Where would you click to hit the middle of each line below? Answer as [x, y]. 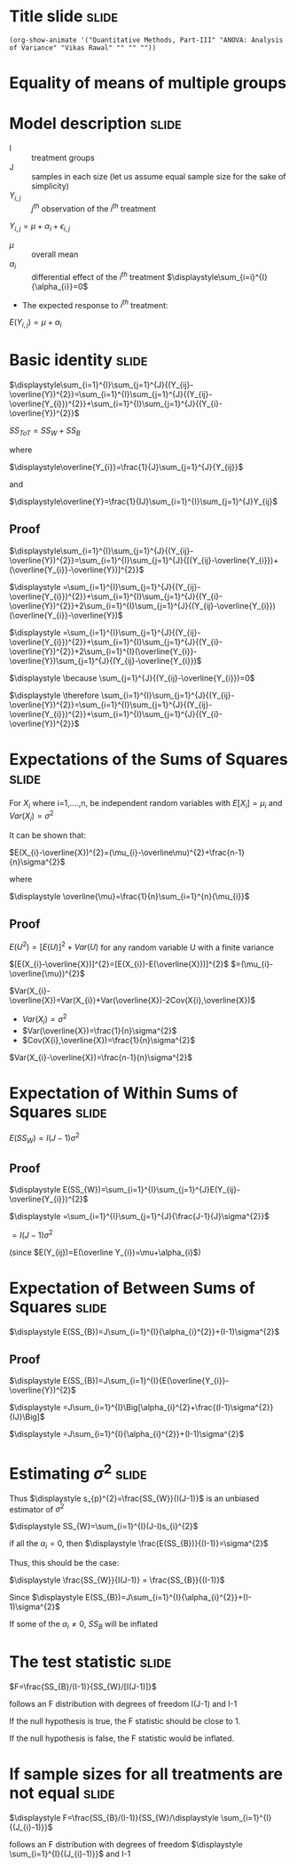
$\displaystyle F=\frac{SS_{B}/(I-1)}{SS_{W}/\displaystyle [114, 1817]
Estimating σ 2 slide [78, 1472]
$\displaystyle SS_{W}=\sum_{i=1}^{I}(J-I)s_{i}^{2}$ [104, 1527]
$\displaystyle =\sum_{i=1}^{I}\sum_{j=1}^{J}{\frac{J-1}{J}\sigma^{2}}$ [140, 1217]
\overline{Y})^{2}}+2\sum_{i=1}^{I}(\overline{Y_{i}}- [103, 651]
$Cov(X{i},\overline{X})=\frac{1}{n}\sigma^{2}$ [109, 1040]
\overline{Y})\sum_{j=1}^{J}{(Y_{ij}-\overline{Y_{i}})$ [106, 660]
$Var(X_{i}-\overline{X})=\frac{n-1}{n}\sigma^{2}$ [101, 1057]
